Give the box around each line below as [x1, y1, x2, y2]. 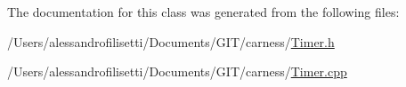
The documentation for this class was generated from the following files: [7, 3, 400, 20]
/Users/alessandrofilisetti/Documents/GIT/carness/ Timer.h [7, 32, 335, 51]
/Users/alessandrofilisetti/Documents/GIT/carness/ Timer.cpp [7, 62, 347, 81]
